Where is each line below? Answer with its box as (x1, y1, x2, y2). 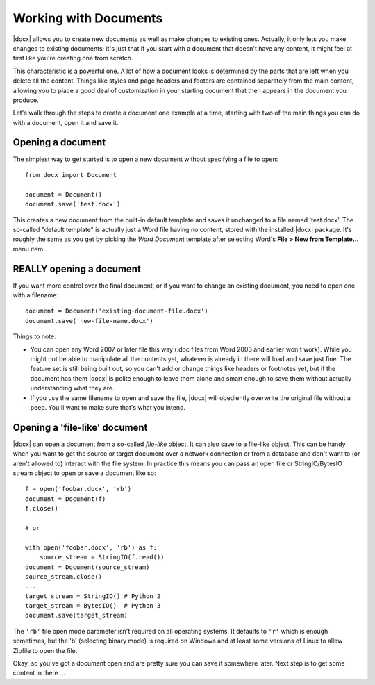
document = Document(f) (25, 495, 106, 503)
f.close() (25, 504, 58, 513)
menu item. (12, 245, 45, 253)
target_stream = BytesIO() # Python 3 (25, 602, 161, 610)
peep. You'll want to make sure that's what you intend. (30, 403, 186, 411)
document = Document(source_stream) (25, 563, 150, 571)
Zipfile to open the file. (12, 646, 78, 654)
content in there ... (12, 669, 65, 677)
